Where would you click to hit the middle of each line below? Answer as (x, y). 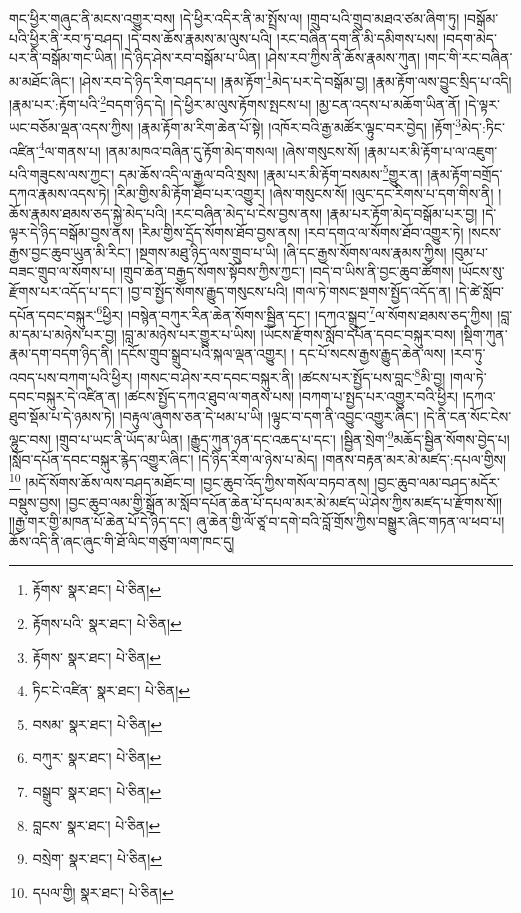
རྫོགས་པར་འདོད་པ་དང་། (66, 291)
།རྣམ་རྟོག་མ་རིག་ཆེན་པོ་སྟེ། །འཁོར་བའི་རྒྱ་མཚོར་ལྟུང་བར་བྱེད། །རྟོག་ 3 (299, 125)
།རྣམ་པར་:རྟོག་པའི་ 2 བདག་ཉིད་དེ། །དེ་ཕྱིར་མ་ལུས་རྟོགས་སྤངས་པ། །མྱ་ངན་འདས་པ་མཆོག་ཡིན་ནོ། (235, 102)
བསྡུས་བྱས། (35, 501)
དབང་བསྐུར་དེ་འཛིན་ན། (64, 396)
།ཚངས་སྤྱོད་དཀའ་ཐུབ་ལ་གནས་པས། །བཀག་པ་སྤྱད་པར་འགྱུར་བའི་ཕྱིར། (291, 396)
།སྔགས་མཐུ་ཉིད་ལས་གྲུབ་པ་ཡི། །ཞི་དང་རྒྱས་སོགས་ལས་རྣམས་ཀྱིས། (291, 251)
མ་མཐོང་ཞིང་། (42, 80)
